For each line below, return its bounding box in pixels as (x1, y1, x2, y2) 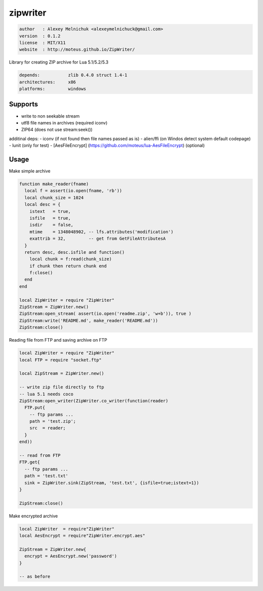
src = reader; (29, 425, 66, 431)
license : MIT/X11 (19, 40, 66, 45)
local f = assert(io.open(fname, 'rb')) (24, 188, 122, 194)
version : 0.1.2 (19, 33, 61, 39)
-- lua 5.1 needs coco (19, 391, 74, 397)
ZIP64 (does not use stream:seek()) (21, 127, 93, 133)
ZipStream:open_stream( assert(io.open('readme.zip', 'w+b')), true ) (19, 311, 192, 317)
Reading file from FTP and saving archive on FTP (9, 337, 107, 343)
